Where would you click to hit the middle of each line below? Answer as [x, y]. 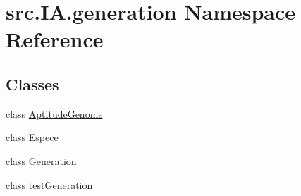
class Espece [32, 137]
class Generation [41, 160]
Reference [55, 39]
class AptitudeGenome [54, 113]
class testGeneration [49, 184]
